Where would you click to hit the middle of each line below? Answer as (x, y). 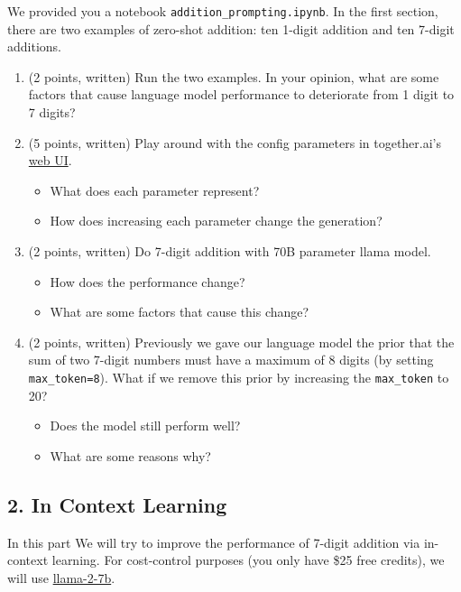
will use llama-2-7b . (61, 577)
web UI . (50, 160)
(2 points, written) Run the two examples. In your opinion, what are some (234, 76)
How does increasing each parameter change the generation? (216, 221)
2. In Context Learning (117, 504)
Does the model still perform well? (145, 425)
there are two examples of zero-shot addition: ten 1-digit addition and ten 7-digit (231, 28)
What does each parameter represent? (155, 190)
